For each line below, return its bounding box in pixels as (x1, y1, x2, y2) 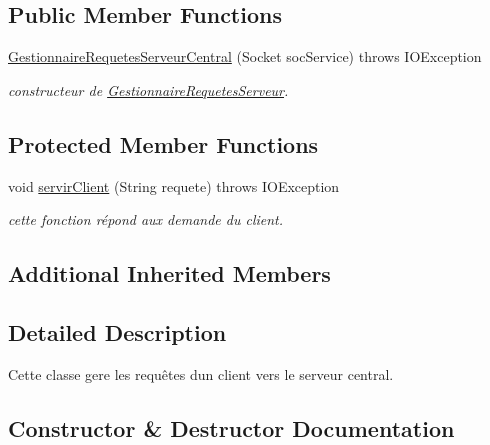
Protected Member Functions (8, 128, 319, 159)
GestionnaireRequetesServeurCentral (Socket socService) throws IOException (8, 46, 482, 67)
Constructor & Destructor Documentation (8, 412, 455, 443)
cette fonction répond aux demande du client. (8, 209, 284, 230)
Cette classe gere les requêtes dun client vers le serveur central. (8, 363, 394, 384)
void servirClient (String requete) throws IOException (8, 175, 340, 196)
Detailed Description (8, 316, 227, 347)
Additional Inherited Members (8, 258, 331, 289)
